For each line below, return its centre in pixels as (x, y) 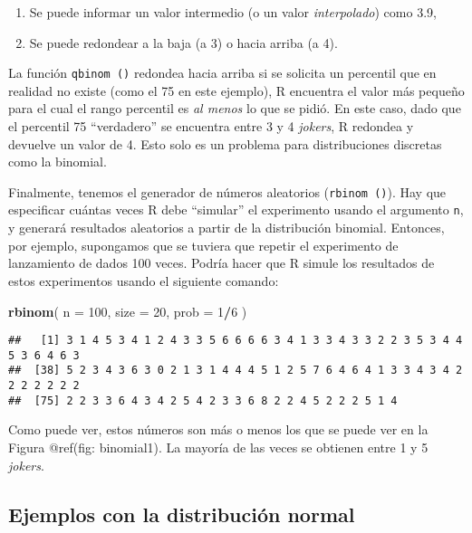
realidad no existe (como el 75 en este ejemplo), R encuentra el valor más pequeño (236, 90)
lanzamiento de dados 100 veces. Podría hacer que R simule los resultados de (222, 263)
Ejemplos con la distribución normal (182, 514)
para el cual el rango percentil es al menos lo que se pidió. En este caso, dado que (235, 108)
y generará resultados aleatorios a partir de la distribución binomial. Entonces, (226, 228)
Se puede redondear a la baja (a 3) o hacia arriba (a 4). (183, 42)
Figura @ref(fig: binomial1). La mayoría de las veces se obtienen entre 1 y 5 (218, 447)
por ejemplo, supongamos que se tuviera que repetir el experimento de (203, 245)
